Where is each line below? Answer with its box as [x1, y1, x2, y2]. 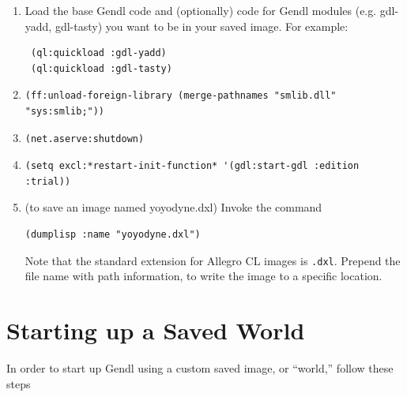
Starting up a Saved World [6, 313, 305, 346]
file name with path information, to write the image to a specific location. [24, 268, 383, 284]
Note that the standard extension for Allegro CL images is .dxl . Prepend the [24, 252, 401, 268]
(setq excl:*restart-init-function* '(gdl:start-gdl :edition [24, 160, 360, 172]
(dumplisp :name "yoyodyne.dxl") [24, 228, 201, 240]
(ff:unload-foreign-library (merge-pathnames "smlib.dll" [24, 90, 337, 102]
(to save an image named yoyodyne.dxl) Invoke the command [24, 199, 322, 215]
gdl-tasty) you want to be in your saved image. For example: [55, 17, 349, 34]
